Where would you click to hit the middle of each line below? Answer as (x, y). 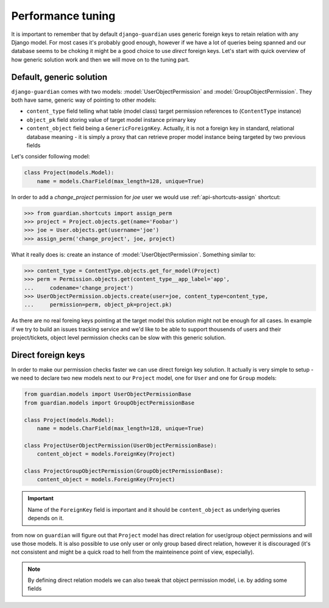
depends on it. (46, 518)
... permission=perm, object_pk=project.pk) (98, 305)
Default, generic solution (59, 77)
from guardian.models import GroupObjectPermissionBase (109, 403)
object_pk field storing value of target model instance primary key (111, 119)
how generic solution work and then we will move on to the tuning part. (101, 59)
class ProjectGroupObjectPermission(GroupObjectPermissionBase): (124, 471)
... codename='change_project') (79, 288)
